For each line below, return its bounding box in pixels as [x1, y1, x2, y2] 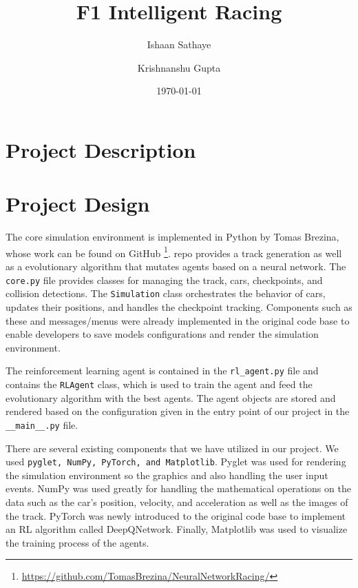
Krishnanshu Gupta [137, 60, 221, 74]
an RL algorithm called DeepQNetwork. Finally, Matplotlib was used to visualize [6, 522, 348, 536]
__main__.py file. [6, 417, 78, 432]
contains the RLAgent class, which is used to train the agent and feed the [6, 377, 313, 391]
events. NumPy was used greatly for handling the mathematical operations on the [6, 481, 351, 496]
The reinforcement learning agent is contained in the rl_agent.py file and [6, 363, 319, 378]
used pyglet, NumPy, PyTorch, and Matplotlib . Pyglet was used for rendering [6, 454, 346, 469]
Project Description [6, 135, 196, 163]
